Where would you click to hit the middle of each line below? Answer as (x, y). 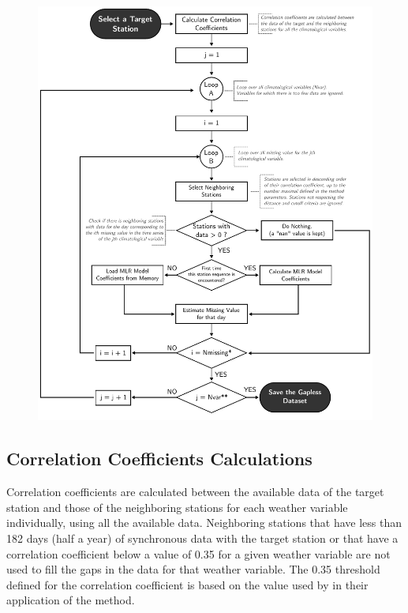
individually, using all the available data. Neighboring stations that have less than (204, 523)
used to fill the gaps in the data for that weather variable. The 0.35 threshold (193, 569)
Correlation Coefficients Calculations (159, 459)
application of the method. (71, 600)
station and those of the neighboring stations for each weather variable (177, 507)
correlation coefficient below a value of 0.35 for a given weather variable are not (198, 553)
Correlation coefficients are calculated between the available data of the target (195, 492)
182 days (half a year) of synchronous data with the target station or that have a (202, 538)
